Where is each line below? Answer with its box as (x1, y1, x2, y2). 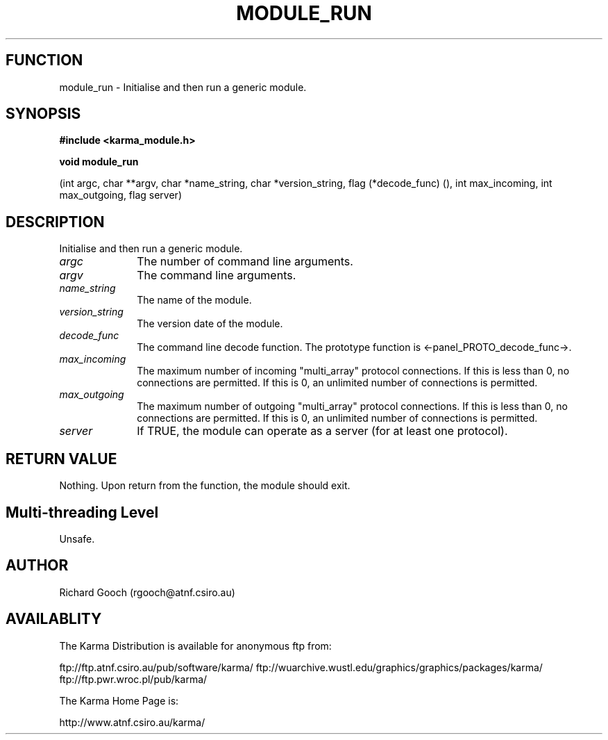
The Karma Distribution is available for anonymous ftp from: (59, 639, 332, 652)
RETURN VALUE (6, 450, 117, 468)
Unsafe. (59, 532, 95, 545)
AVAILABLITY (6, 610, 102, 628)
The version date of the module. (137, 318, 283, 330)
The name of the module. (137, 294, 252, 306)
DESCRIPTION (6, 213, 105, 231)
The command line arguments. (137, 268, 296, 283)
